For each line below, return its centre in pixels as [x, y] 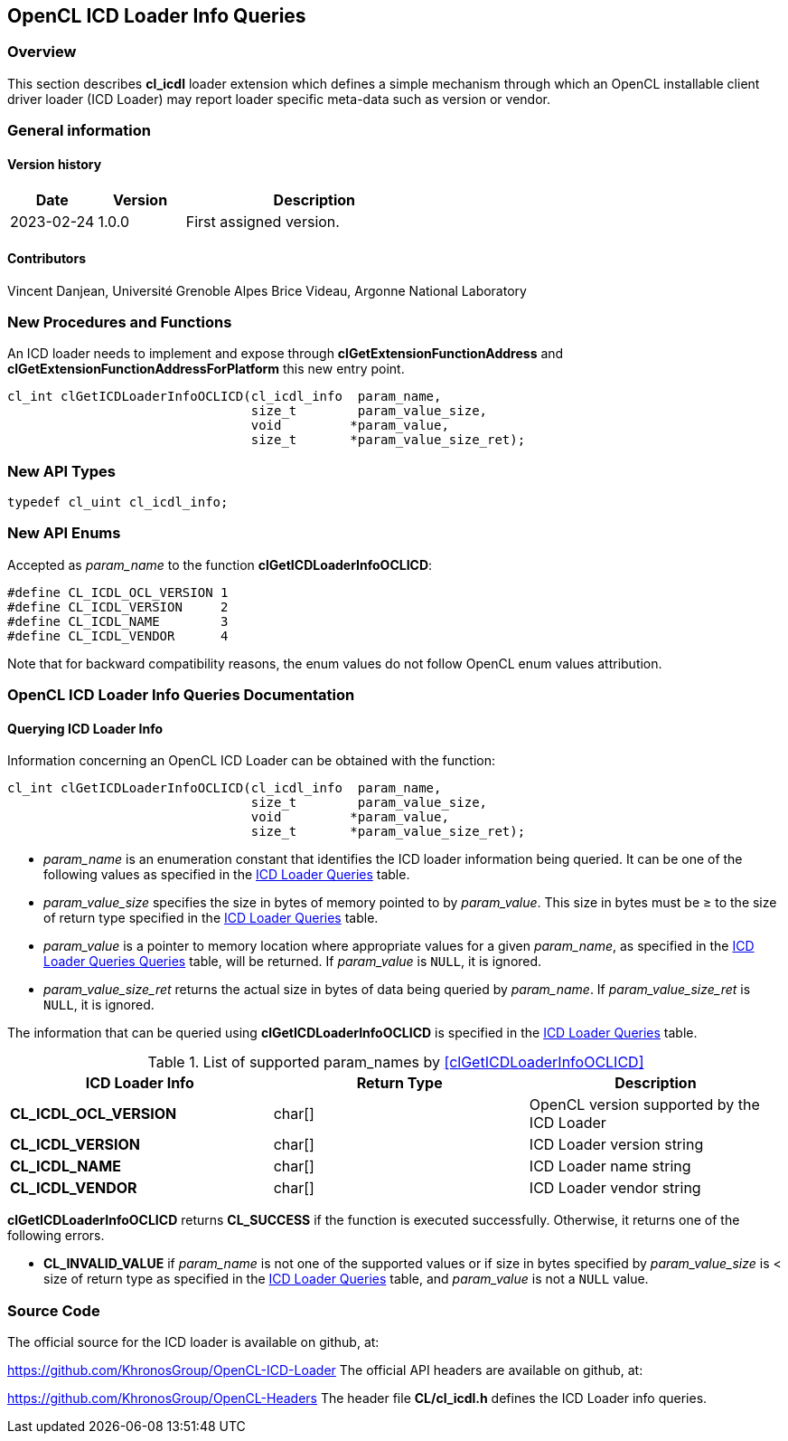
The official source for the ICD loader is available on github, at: [193, 1342]
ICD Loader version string [616, 1145]
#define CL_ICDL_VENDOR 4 [118, 635]
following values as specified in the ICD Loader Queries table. [227, 875]
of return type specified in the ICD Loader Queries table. [211, 918]
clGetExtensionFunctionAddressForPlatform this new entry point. [206, 369]
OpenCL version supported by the [644, 1105]
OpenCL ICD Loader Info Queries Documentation [181, 695]
